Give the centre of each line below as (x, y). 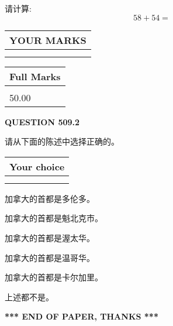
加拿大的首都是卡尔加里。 (54, 277)
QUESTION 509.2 (42, 121)
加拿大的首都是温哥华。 (50, 257)
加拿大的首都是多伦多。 (50, 198)
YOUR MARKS (48, 40)
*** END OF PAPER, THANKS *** (82, 316)
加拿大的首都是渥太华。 (50, 237)
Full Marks (35, 76)
